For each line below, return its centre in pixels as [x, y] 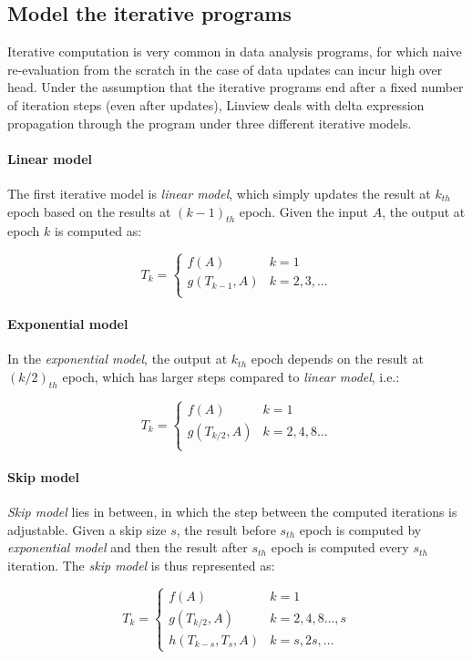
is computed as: [98, 231]
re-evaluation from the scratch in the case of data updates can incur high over [225, 69]
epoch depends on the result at [337, 359]
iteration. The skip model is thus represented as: [141, 565]
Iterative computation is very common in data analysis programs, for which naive [235, 51]
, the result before [226, 529]
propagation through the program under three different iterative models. [210, 123]
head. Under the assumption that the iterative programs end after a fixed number [236, 87]
